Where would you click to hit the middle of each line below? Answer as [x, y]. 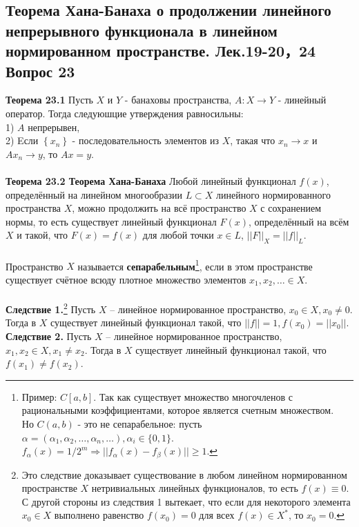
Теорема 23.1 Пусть [49, 100]
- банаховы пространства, [178, 100]
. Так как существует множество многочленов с [193, 396]
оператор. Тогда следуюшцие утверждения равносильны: [125, 113]
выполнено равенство [99, 515]
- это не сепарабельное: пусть [140, 423]
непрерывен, [54, 127]
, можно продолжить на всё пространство [159, 208]
